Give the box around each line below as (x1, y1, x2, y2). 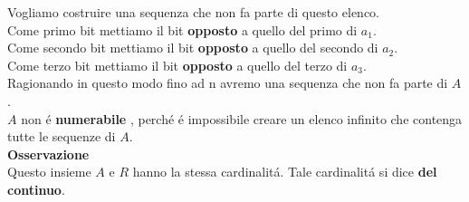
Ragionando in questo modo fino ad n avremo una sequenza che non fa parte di (7, 73, 448, 92)
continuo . (7, 179, 65, 198)
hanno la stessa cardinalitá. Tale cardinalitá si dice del (132, 162, 437, 181)
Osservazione (7, 144, 90, 163)
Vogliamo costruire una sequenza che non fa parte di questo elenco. (7, 3, 379, 21)
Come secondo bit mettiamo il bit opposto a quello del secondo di (7, 38, 378, 57)
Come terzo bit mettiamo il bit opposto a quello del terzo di (7, 55, 348, 74)
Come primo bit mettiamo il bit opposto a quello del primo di (7, 20, 358, 39)
